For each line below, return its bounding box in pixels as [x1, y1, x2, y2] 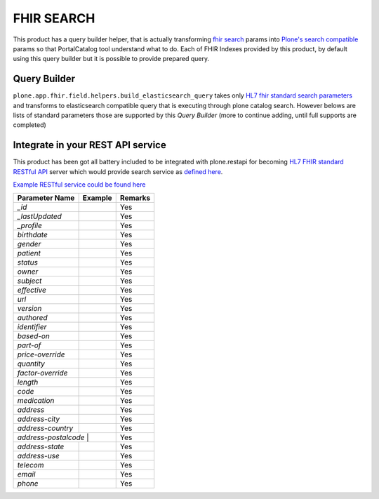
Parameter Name [17, 193, 75, 203]
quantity [17, 359, 45, 368]
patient [17, 248, 41, 258]
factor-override [17, 368, 68, 378]
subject [17, 276, 42, 286]
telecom [17, 460, 44, 470]
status [17, 258, 39, 267]
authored [17, 313, 48, 323]
